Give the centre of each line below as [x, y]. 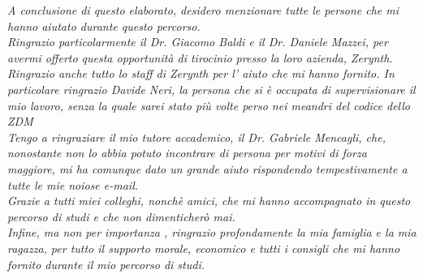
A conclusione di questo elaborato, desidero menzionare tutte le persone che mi [203, 10]
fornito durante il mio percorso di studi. [106, 264]
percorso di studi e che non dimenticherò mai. [121, 216]
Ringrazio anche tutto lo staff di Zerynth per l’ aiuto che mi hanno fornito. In [201, 73]
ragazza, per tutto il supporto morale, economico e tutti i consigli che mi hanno [204, 248]
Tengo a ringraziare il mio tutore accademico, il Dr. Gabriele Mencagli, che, [196, 137]
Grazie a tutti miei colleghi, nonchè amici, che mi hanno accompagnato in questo [209, 201]
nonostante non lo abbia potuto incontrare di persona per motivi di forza [187, 153]
